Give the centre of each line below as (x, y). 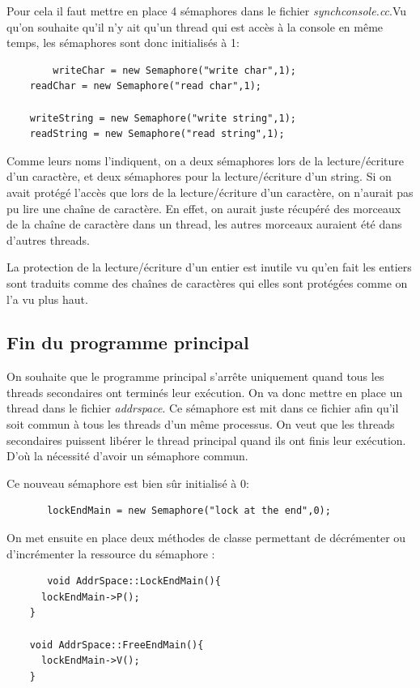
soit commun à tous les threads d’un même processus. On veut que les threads (201, 424)
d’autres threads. (48, 239)
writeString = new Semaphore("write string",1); (163, 118)
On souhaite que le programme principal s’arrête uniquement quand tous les (195, 376)
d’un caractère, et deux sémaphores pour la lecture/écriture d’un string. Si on (199, 176)
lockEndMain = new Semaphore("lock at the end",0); (189, 511)
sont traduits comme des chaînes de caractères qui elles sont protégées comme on (207, 282)
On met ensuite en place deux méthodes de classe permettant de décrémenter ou (206, 538)
